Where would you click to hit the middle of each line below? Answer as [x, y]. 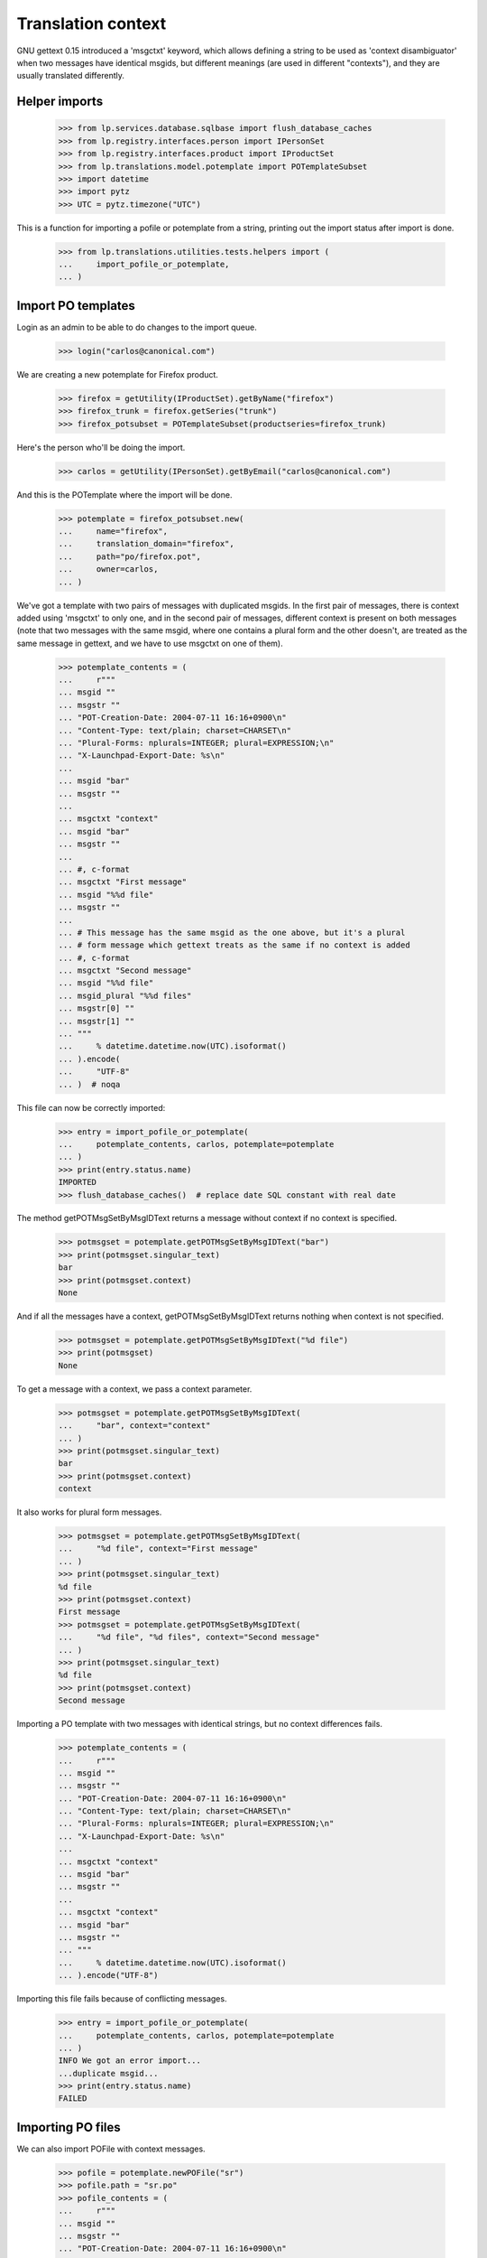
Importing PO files [69, 2127]
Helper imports [60, 102]
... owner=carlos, [108, 569]
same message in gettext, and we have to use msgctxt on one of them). [150, 643]
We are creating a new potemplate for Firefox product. [117, 374]
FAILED [73, 2099]
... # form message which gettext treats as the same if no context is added [234, 945]
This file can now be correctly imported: [91, 1107]
